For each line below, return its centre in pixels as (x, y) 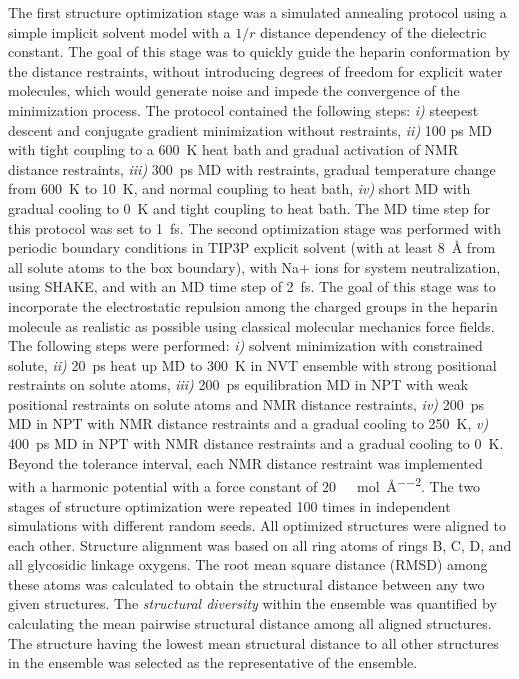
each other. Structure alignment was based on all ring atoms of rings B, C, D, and (260, 544)
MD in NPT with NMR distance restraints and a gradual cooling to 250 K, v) (248, 423)
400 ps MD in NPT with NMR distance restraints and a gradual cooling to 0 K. (256, 443)
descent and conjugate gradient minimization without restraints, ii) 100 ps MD (250, 129)
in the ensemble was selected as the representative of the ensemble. (213, 662)
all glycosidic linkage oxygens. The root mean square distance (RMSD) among (248, 564)
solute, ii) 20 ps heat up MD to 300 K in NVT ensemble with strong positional (252, 364)
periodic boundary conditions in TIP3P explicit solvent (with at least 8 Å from (252, 247)
